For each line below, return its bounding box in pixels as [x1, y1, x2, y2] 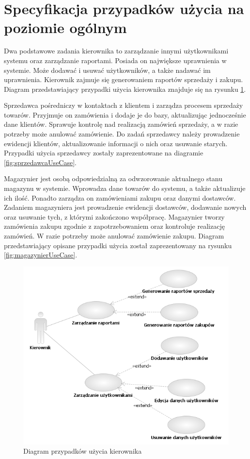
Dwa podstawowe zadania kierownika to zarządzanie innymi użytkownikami [4, 46, 229, 56]
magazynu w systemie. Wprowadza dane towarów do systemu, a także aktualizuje [4, 183, 246, 193]
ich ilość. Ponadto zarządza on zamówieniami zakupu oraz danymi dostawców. [4, 192, 236, 203]
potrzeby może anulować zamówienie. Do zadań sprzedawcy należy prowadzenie [4, 129, 240, 139]
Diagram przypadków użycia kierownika [23, 446, 142, 456]
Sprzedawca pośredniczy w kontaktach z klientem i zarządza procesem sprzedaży [4, 100, 243, 110]
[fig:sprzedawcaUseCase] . [4, 157, 77, 167]
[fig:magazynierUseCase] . [4, 250, 78, 260]
